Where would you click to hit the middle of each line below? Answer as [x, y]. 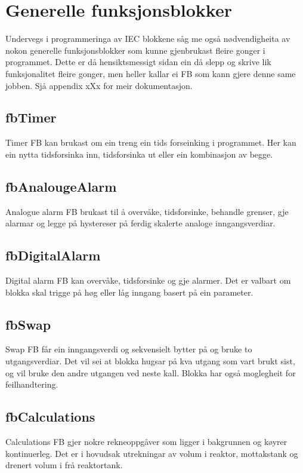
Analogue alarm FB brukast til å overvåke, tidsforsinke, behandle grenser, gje [147, 211]
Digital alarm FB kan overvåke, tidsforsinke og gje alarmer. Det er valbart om [148, 280]
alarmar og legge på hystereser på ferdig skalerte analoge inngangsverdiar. [140, 223]
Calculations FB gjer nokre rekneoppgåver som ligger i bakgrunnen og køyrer [146, 442]
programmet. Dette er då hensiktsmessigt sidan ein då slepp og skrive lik [138, 62]
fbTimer [31, 117]
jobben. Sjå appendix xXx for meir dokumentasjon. [99, 85]
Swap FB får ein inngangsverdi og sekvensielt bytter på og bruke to [129, 349]
